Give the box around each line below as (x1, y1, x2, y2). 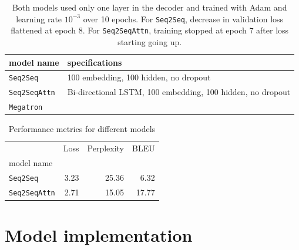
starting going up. (117, 35, 182, 48)
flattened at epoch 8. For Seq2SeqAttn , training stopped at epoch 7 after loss (11, 24, 289, 36)
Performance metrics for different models (8, 123, 156, 135)
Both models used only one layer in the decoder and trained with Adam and (12, 1, 287, 13)
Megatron (9, 103, 43, 112)
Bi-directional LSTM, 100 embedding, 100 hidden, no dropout (67, 86, 291, 98)
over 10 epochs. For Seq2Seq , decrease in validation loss (83, 12, 284, 25)
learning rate (16, 12, 62, 25)
